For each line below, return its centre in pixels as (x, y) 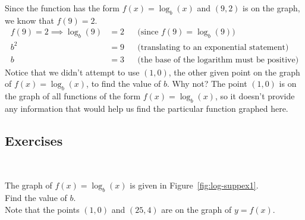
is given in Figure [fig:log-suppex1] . (194, 185)
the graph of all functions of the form (73, 96)
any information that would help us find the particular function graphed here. (147, 108)
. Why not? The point (207, 84)
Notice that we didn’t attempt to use (72, 72)
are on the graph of (196, 209)
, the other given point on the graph (234, 72)
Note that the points (42, 209)
